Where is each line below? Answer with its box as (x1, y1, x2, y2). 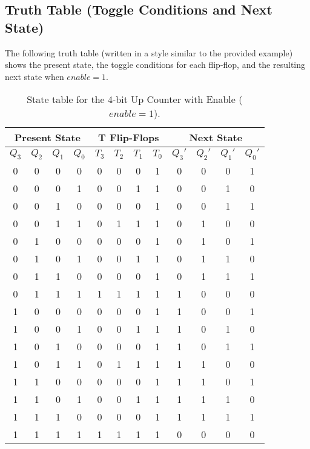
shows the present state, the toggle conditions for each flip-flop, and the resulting (5, 58, 306, 71)
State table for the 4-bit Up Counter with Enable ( (27, 92, 243, 107)
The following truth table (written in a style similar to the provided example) (5, 46, 293, 59)
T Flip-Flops (98, 130, 159, 145)
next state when (5, 70, 64, 82)
